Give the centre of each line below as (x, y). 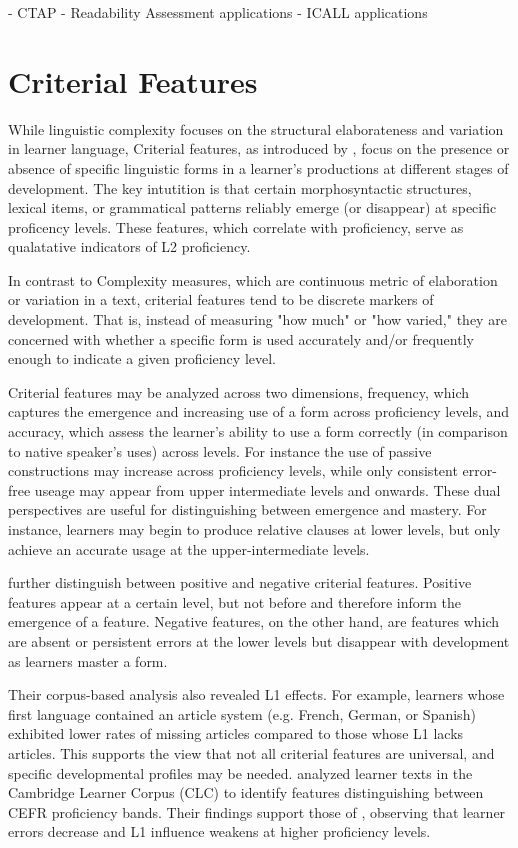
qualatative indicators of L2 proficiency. (129, 246)
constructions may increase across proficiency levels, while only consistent (233, 470)
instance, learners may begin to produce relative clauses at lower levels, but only (254, 529)
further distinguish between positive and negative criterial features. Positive (240, 582)
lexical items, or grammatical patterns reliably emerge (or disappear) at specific (252, 207)
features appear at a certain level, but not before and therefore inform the (235, 601)
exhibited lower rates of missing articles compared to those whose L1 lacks (236, 733)
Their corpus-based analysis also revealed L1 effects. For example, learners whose (256, 694)
